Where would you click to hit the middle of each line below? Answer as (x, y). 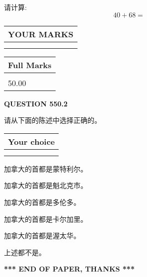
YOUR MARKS (41, 34)
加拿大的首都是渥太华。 (42, 235)
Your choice (32, 141)
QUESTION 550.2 (36, 103)
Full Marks (30, 65)
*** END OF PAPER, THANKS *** (69, 269)
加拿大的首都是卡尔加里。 (46, 219)
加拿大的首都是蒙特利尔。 (46, 168)
